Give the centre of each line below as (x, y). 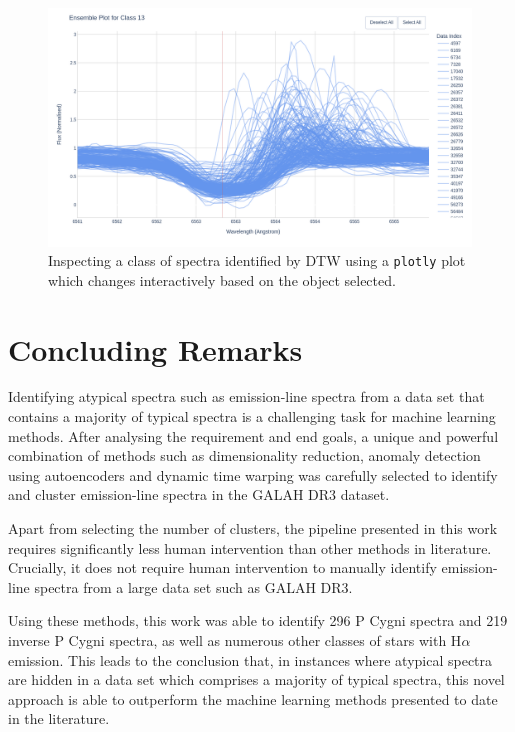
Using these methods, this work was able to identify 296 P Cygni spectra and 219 (258, 620)
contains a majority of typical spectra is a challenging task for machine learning (252, 416)
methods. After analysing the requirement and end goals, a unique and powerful (253, 435)
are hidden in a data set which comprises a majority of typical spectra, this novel (256, 679)
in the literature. (59, 718)
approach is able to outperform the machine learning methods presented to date (253, 698)
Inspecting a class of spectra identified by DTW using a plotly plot (257, 260)
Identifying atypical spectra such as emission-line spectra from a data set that (246, 396)
